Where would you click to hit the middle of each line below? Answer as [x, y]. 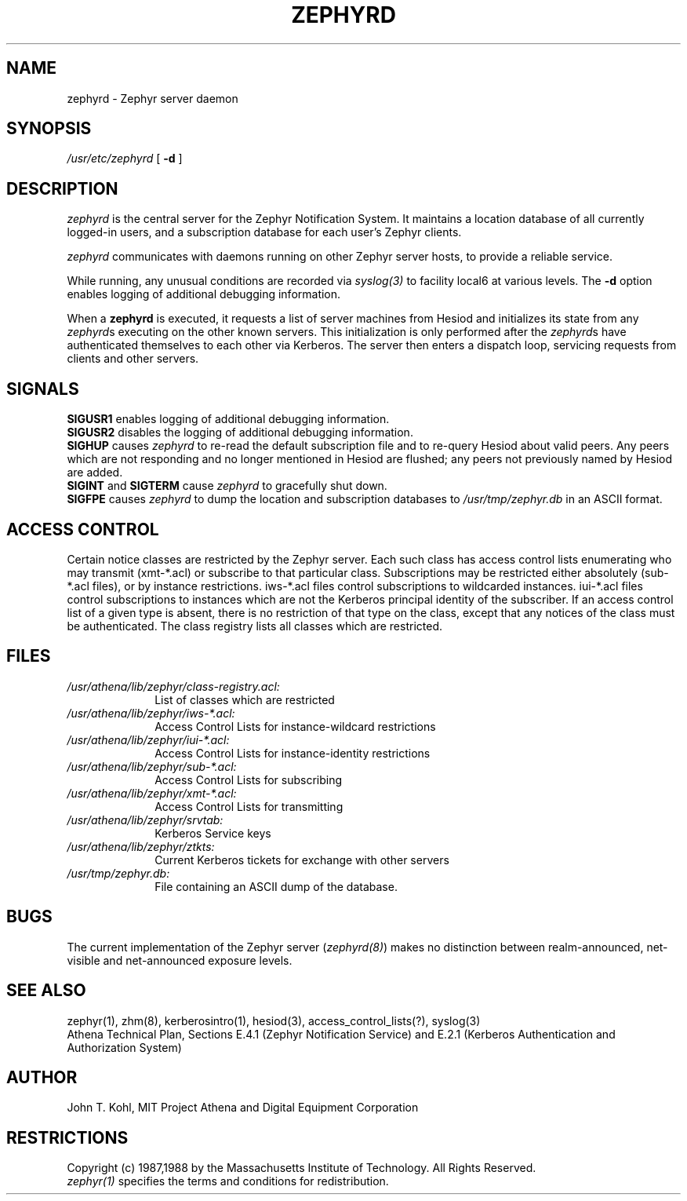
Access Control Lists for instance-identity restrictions [293, 753]
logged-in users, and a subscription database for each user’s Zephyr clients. [264, 232]
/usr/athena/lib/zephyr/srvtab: [145, 820]
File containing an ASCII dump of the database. [276, 886]
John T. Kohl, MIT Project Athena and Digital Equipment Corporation [243, 1108]
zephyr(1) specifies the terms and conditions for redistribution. [228, 1181]
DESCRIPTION [62, 188]
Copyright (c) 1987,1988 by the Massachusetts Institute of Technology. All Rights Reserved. [302, 1168]
